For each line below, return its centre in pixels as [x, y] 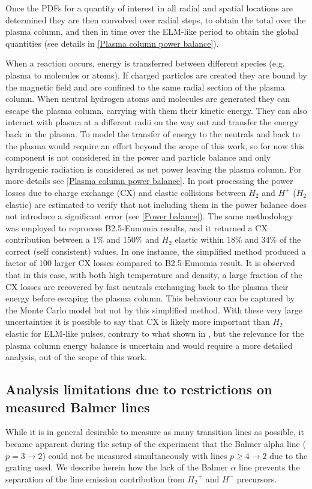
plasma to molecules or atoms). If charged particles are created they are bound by [156, 75]
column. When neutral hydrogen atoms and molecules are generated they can [148, 99]
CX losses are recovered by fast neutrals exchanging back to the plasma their [147, 286]
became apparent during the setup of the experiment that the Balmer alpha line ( [156, 443]
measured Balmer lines [78, 407]
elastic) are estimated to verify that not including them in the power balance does [156, 204]
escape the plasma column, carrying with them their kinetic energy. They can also [156, 110]
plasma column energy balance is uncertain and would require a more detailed [149, 345]
